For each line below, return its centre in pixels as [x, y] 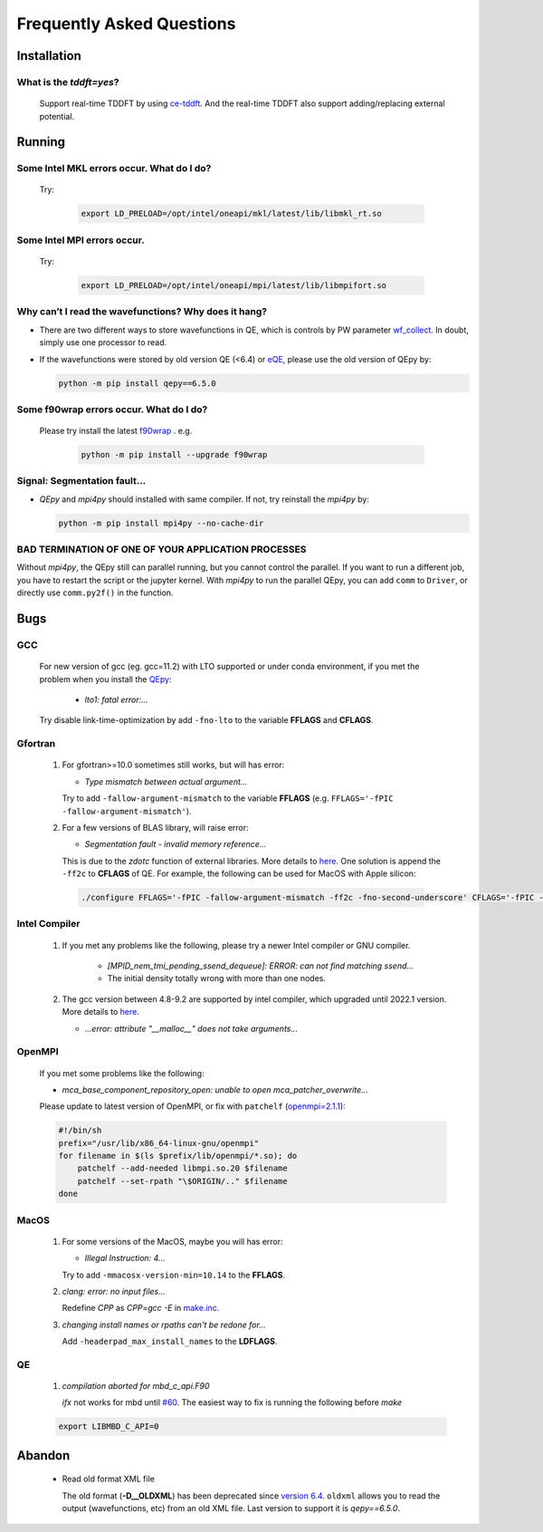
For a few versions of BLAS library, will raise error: [155, 827]
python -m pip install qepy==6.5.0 [137, 383]
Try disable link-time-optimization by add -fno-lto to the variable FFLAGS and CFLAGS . [207, 720]
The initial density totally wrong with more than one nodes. [216, 978]
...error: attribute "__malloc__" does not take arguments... [191, 1028]
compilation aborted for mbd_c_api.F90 [136, 1386]
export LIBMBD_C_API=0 [109, 1426]
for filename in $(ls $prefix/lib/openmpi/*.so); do [178, 1156]
